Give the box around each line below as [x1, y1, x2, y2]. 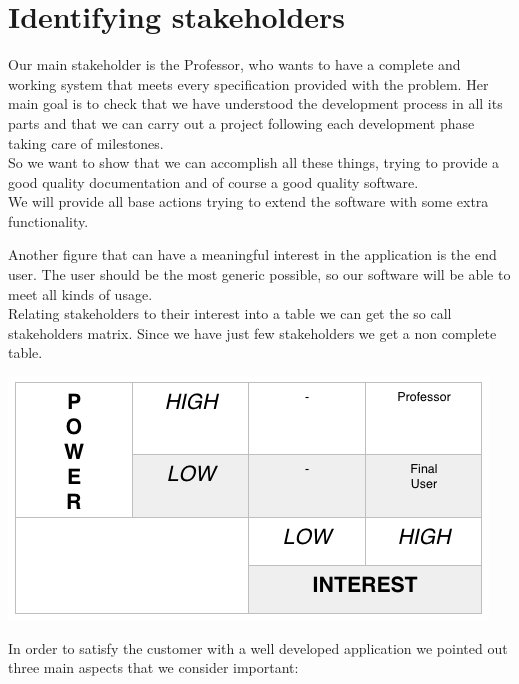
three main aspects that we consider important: [8, 657, 299, 678]
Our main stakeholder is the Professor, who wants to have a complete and [8, 54, 461, 75]
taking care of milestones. [8, 132, 164, 153]
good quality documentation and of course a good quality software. [8, 171, 419, 192]
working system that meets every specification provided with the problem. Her [8, 73, 489, 94]
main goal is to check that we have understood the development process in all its [8, 93, 503, 114]
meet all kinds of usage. [8, 283, 153, 304]
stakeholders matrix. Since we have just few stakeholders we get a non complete [8, 322, 497, 343]
